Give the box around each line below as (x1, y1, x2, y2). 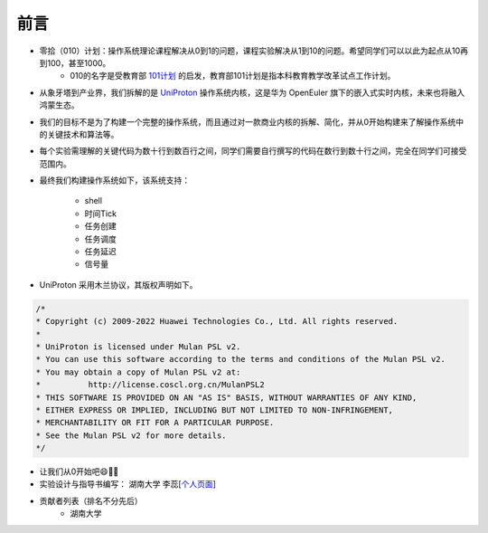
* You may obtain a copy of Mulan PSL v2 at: (35, 366, 241, 377)
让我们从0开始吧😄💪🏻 (39, 466, 119, 477)
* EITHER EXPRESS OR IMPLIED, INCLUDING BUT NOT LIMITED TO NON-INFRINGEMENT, (35, 405, 393, 415)
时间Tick (84, 208, 117, 219)
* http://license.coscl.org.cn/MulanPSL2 (35, 380, 266, 390)
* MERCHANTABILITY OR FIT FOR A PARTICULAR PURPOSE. (35, 417, 275, 428)
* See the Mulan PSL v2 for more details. (35, 430, 227, 441)
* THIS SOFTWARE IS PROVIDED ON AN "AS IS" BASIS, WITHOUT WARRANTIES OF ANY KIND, (35, 392, 418, 403)
